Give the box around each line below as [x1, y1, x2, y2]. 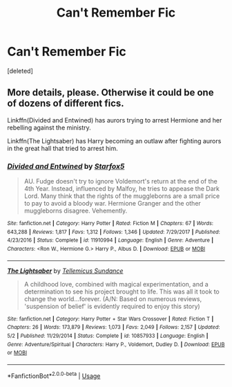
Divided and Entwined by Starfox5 [7, 161, 125, 171]
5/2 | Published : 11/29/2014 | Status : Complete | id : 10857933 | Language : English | [7, 332, 209, 339]
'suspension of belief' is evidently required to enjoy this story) [23, 302, 200, 310]
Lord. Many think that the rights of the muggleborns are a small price [23, 192, 220, 200]
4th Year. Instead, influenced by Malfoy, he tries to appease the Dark [23, 185, 220, 193]
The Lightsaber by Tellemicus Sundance [7, 267, 124, 275]
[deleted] [7, 66, 33, 75]
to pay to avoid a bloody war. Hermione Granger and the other [23, 199, 202, 208]
